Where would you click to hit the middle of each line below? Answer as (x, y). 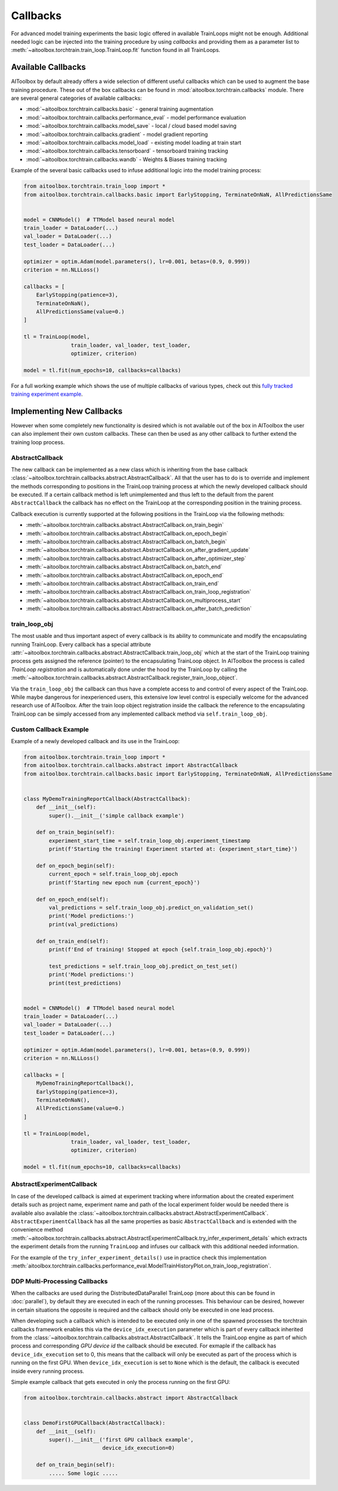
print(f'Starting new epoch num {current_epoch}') (124, 882)
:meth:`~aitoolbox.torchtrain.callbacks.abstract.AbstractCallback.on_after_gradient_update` (138, 550)
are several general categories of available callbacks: (76, 98)
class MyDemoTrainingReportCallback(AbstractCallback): (107, 799)
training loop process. (38, 442)
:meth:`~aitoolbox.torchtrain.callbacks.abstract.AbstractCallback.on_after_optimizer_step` (136, 558)
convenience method (37, 1230)
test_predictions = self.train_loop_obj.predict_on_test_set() (143, 966)
